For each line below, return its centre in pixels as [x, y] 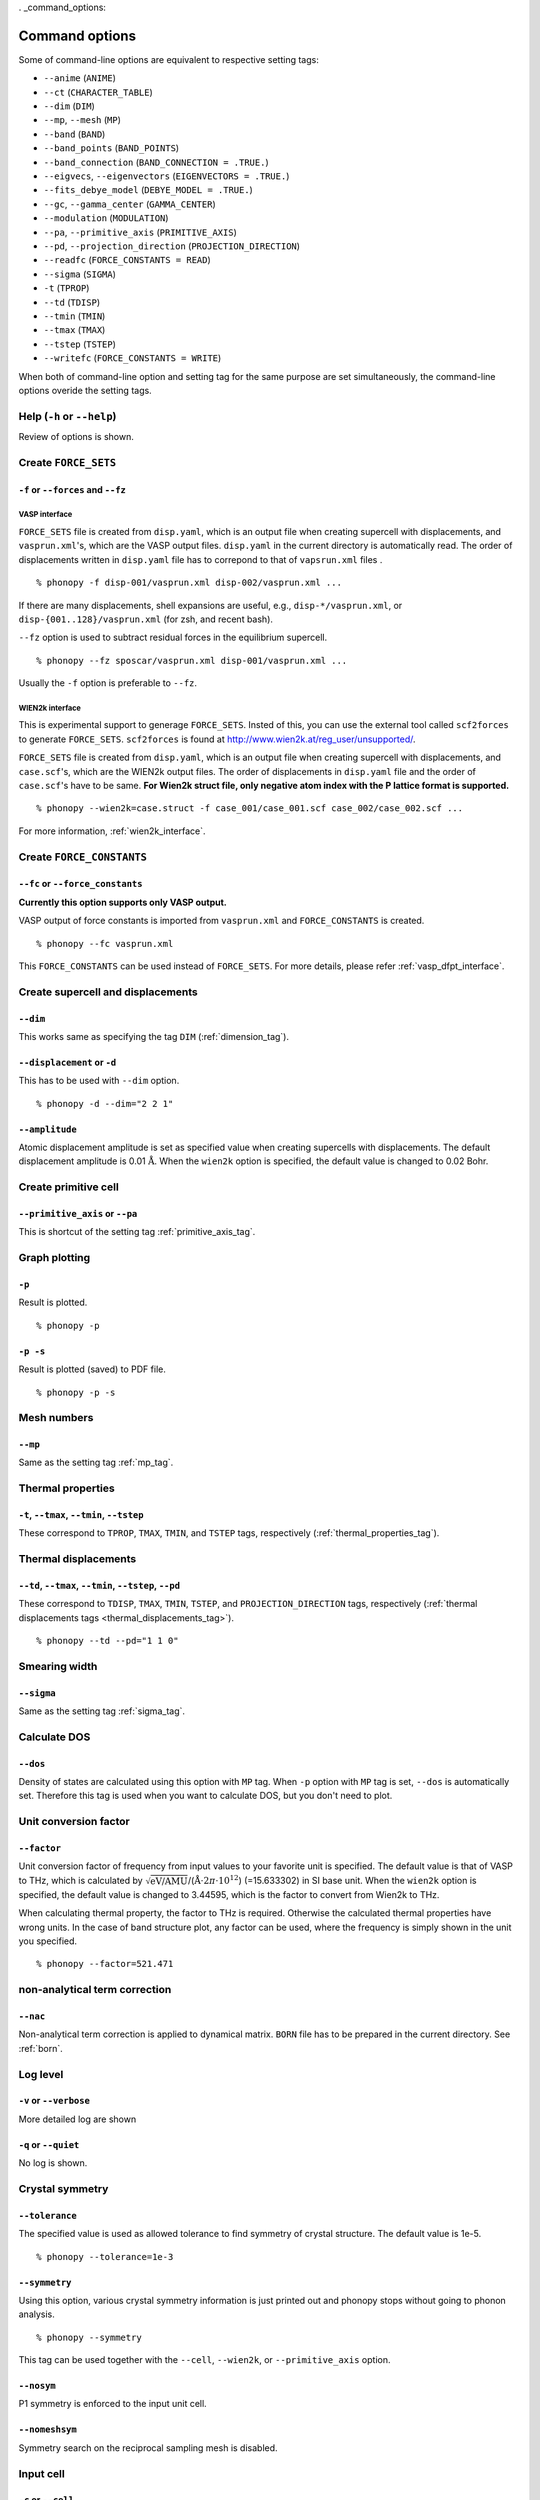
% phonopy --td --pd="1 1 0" [107, 1641]
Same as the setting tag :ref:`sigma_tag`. [101, 1711]
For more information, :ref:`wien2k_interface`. [112, 831]
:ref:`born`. [41, 2048]
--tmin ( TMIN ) [74, 316]
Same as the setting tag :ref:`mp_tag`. [96, 1462]
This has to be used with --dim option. [99, 1081]
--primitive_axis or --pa [78, 1214]
